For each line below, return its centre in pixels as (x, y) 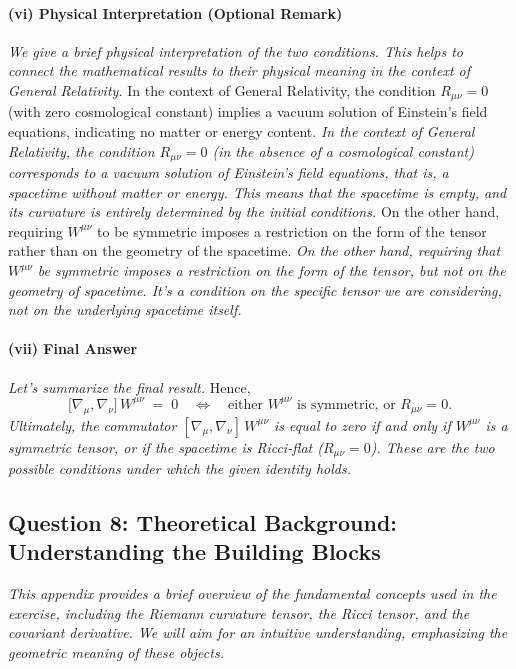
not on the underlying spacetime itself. (125, 309)
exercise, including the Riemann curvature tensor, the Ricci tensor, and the (239, 612)
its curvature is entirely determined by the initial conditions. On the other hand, (254, 211)
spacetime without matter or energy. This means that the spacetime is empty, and (257, 191)
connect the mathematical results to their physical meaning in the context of (239, 70)
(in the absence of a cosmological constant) (343, 150)
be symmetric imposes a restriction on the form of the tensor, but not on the (271, 270)
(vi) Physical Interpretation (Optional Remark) (175, 12)
